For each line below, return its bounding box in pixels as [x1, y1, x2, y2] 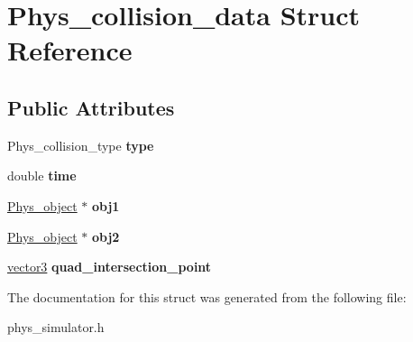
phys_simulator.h [7, 318, 105, 337]
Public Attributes [7, 93, 175, 121]
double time [7, 166, 77, 185]
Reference [7, 32, 133, 69]
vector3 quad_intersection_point [7, 257, 212, 276]
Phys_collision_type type [7, 135, 154, 154]
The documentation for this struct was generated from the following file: [7, 287, 407, 306]
